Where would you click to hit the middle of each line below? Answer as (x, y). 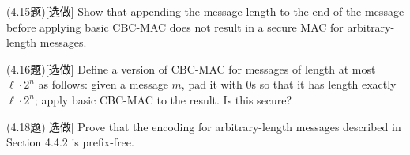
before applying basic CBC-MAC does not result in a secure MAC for (175, 26)
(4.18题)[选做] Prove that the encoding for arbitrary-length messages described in (204, 126)
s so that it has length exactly (324, 84)
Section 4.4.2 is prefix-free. (70, 142)
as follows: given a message (103, 84)
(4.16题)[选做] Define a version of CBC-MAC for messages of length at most (191, 68)
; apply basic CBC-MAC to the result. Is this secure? (163, 99)
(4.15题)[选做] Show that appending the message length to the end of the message (205, 11)
